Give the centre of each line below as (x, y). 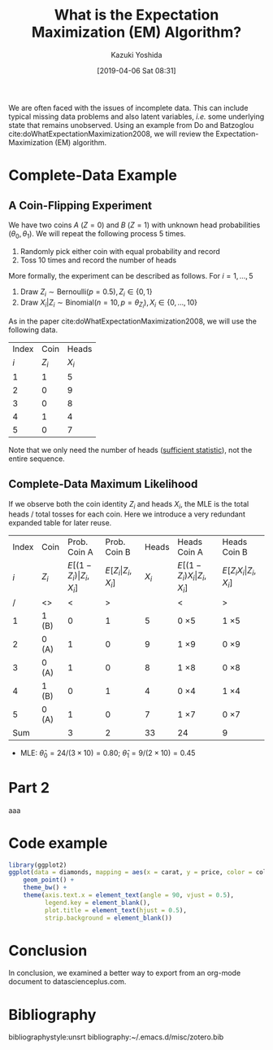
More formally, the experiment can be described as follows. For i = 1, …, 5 (131, 275)
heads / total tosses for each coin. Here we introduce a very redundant (127, 514)
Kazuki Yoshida (136, 55)
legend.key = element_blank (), (97, 903)
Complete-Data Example (93, 176)
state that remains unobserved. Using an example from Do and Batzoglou (131, 125)
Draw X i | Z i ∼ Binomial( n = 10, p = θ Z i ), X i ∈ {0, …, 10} (108, 304)
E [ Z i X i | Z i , (239, 571)
